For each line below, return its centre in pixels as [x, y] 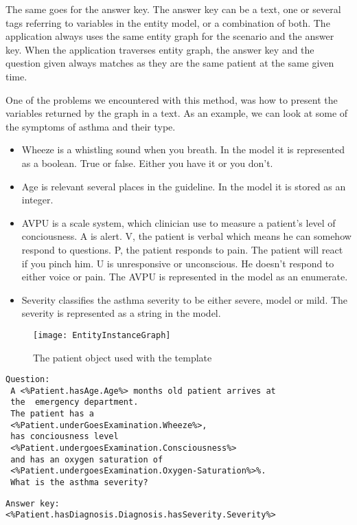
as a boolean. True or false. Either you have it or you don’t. [147, 163]
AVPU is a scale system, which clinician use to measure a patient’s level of [178, 222]
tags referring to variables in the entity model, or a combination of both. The [168, 22]
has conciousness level [65, 437]
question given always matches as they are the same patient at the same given [170, 63]
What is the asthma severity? [79, 483]
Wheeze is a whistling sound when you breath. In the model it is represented [183, 149]
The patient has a [52, 414]
